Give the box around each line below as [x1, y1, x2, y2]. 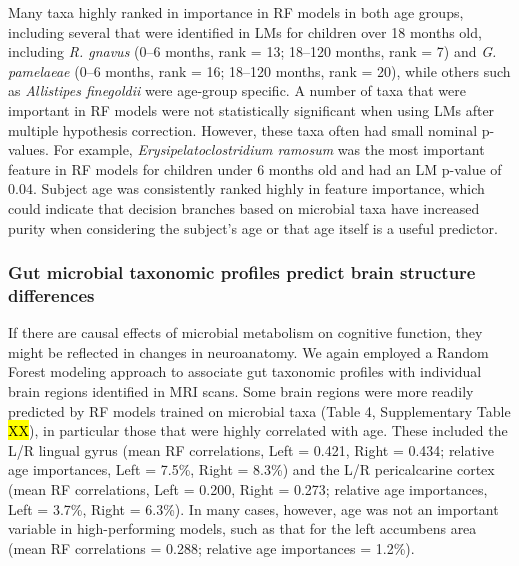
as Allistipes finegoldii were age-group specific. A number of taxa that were [8, 80, 466, 101]
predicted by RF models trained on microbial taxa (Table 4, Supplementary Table [8, 400, 511, 421]
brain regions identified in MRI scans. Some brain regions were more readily [8, 381, 474, 402]
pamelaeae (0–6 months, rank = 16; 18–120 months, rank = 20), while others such [8, 60, 511, 81]
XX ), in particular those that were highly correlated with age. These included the [8, 420, 508, 441]
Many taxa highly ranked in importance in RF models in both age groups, [8, 2, 464, 22]
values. [8, 139, 49, 160]
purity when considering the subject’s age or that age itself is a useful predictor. [8, 217, 498, 238]
